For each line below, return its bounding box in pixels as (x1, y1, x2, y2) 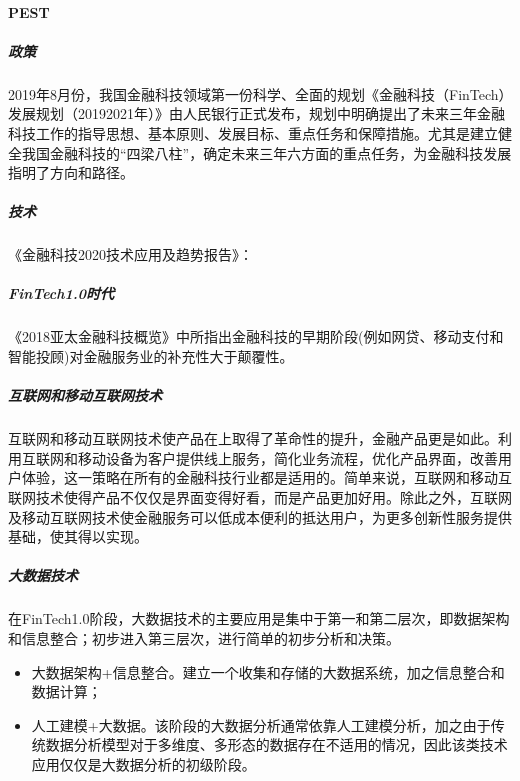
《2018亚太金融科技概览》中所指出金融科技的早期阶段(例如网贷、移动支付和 (8, 326, 504, 347)
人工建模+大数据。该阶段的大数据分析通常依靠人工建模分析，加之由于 (31, 714, 491, 735)
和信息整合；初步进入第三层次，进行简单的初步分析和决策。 (8, 627, 400, 648)
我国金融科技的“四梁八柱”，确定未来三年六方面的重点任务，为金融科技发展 (21, 142, 512, 163)
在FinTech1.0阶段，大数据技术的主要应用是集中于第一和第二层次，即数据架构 (8, 608, 510, 629)
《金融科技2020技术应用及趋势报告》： (8, 244, 253, 265)
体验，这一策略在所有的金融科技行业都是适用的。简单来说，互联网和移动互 (21, 467, 512, 488)
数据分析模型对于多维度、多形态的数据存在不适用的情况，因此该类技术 (45, 734, 508, 755)
